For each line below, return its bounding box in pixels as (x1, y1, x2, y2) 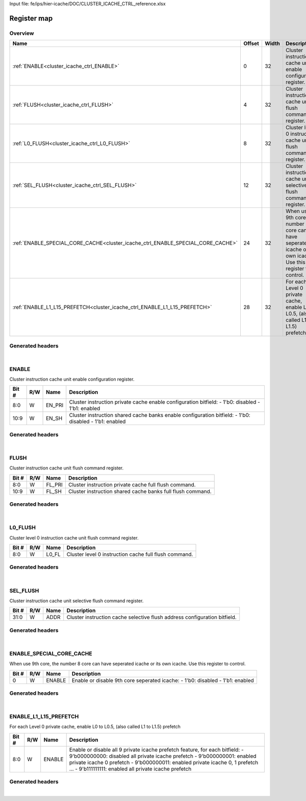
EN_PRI (46, 402, 64, 409)
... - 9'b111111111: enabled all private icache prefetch (69, 765, 192, 772)
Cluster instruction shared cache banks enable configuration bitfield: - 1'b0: (69, 412, 251, 419)
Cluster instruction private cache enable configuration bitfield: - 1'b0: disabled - (69, 398, 260, 406)
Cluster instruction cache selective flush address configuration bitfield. (66, 614, 237, 621)
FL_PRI (46, 481, 63, 488)
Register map (9, 14, 53, 22)
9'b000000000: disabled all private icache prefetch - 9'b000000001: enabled (69, 752, 257, 760)
